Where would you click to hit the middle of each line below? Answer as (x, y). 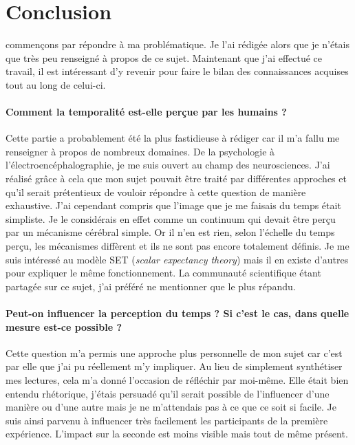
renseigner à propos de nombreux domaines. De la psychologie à (140, 151)
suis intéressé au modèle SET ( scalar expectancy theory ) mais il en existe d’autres (177, 259)
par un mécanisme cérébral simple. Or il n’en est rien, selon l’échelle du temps (170, 232)
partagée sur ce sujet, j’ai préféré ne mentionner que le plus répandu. (151, 286)
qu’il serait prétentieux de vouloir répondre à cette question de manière (156, 192)
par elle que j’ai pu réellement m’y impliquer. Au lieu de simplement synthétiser (174, 366)
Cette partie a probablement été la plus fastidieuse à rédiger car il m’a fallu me (173, 138)
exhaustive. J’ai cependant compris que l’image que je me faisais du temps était (173, 205)
